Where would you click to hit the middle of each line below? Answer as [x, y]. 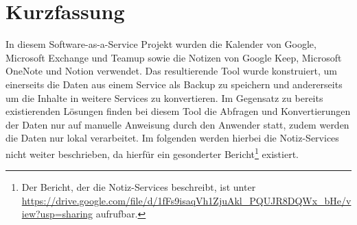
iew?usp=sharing [57, 214]
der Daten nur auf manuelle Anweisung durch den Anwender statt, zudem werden [177, 124]
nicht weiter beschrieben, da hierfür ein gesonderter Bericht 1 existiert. [152, 153]
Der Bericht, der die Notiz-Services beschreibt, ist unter [139, 187]
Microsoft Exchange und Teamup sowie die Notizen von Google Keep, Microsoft [174, 57]
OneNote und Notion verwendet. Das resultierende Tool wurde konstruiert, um [171, 71]
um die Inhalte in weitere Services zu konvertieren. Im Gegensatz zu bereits [164, 97]
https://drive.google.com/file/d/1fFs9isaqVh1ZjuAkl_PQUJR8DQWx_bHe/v [186, 200]
